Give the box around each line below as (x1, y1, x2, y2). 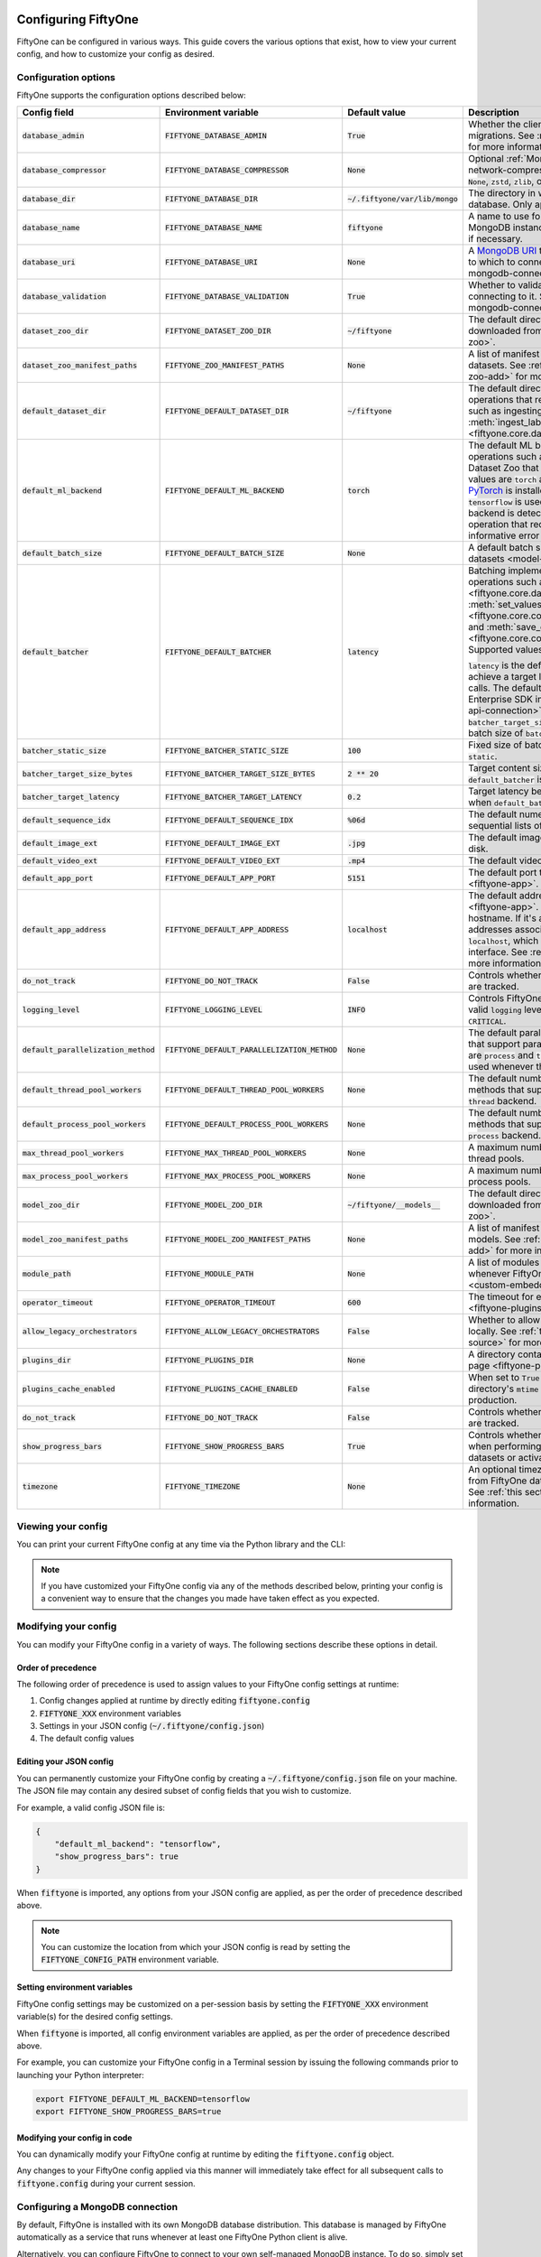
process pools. (467, 1175, 531, 1188)
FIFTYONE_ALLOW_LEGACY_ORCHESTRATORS (165, 1326, 320, 1336)
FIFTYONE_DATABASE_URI (165, 257, 259, 266)
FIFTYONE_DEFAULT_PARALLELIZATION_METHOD (165, 1045, 338, 1054)
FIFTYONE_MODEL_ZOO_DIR (165, 1200, 263, 1210)
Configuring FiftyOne (16, 12, 139, 27)
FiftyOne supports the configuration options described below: (16, 90, 247, 101)
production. (467, 1394, 518, 1407)
